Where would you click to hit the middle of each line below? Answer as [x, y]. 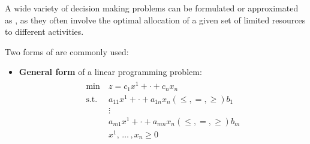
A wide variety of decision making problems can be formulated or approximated [152, 8]
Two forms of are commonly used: [67, 51]
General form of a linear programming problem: [110, 72]
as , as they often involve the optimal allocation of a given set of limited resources [155, 19]
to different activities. [44, 31]
